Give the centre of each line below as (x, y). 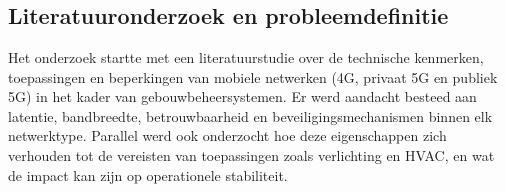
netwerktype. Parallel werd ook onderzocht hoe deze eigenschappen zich (227, 135)
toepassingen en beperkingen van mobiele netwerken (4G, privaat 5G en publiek (253, 76)
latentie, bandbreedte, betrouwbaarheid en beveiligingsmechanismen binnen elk (250, 115)
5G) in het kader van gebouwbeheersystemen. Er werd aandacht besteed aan (242, 96)
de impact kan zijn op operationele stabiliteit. (148, 174)
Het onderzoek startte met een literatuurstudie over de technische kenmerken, (246, 57)
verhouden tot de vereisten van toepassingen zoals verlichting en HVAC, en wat (251, 154)
